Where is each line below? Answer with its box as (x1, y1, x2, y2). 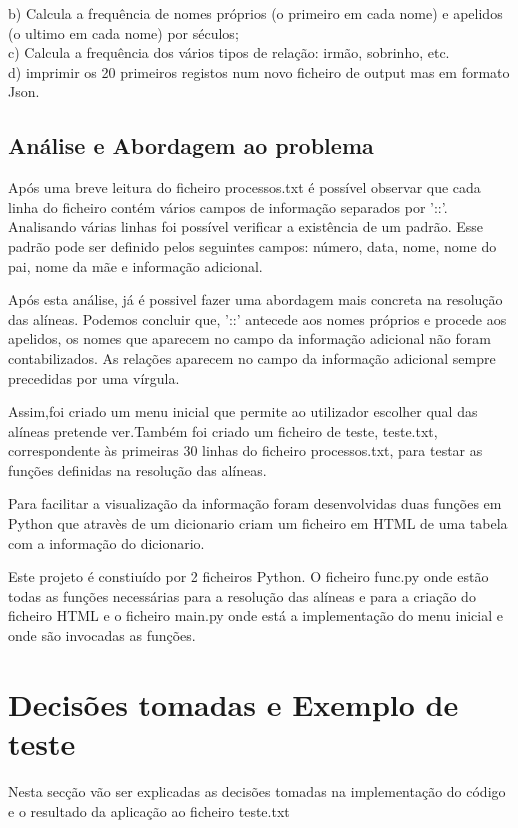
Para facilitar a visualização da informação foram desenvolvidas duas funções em (8, 493, 502, 514)
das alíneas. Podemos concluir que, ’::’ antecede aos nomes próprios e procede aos (8, 308, 507, 329)
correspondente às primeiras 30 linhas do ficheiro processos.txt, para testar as (8, 440, 483, 461)
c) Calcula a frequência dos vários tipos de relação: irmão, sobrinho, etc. (8, 42, 450, 63)
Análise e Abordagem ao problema (8, 130, 374, 161)
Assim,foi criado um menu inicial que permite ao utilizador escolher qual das (8, 401, 478, 422)
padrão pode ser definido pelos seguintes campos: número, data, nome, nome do (8, 235, 497, 256)
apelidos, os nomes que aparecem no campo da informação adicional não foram (8, 328, 491, 349)
